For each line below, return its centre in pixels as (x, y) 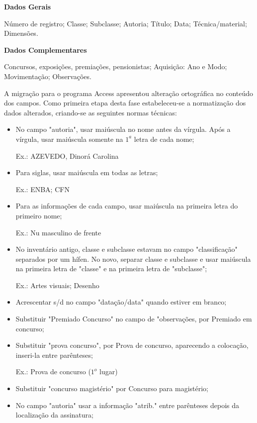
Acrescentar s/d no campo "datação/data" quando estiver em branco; (121, 302)
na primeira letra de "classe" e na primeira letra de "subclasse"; (111, 268)
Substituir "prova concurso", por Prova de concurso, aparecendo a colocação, (132, 345)
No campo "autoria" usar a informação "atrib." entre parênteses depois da (128, 405)
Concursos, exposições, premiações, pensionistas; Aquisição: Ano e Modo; (116, 66)
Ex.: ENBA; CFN (43, 189)
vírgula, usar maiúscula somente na (69, 139)
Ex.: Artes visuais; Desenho (57, 285)
